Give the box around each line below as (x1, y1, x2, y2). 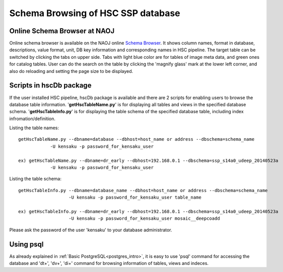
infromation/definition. (9, 116, 55, 122)
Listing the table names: (9, 125, 59, 131)
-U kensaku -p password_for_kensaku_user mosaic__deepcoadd (68, 216, 220, 221)
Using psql (9, 240, 44, 248)
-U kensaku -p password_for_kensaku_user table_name (68, 195, 201, 201)
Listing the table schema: (9, 176, 61, 182)
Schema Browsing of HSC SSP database (9, 8, 181, 19)
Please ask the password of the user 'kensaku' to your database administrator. (9, 227, 172, 233)
